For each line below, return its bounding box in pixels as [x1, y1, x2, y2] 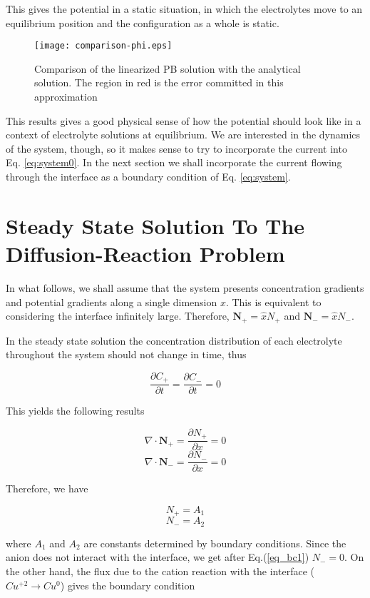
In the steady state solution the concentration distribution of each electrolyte [6, 333, 342, 348]
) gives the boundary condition [60, 577, 195, 592]
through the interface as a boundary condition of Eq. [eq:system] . [6, 169, 291, 183]
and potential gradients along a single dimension [6, 294, 217, 309]
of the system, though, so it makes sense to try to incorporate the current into [6, 141, 347, 156]
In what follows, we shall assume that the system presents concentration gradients [6, 280, 364, 295]
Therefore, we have [6, 481, 88, 496]
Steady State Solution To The [6, 211, 305, 240]
